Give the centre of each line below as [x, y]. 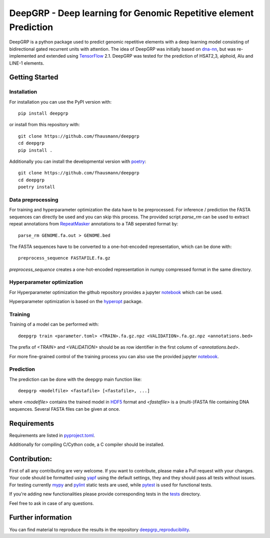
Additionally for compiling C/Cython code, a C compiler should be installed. [87, 445]
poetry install [37, 187]
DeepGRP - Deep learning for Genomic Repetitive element [131, 13]
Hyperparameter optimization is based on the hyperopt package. [76, 302]
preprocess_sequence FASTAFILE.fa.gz [64, 258]
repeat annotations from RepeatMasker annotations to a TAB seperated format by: [94, 224]
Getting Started [34, 77]
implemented [23, 56]
